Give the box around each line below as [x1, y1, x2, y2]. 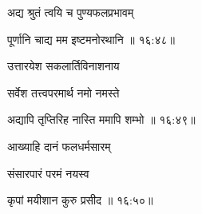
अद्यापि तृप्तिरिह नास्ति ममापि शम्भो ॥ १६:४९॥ [7, 111, 196, 128]
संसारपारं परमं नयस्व [7, 164, 89, 181]
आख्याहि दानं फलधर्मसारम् [7, 137, 111, 154]
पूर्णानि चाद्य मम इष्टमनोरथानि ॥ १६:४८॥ [7, 30, 175, 47]
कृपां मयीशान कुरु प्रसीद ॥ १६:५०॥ [7, 192, 153, 208]
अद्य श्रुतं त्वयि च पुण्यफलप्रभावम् [7, 4, 134, 20]
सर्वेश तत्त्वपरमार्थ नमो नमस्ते [7, 84, 120, 101]
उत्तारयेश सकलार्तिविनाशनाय [7, 57, 120, 74]
